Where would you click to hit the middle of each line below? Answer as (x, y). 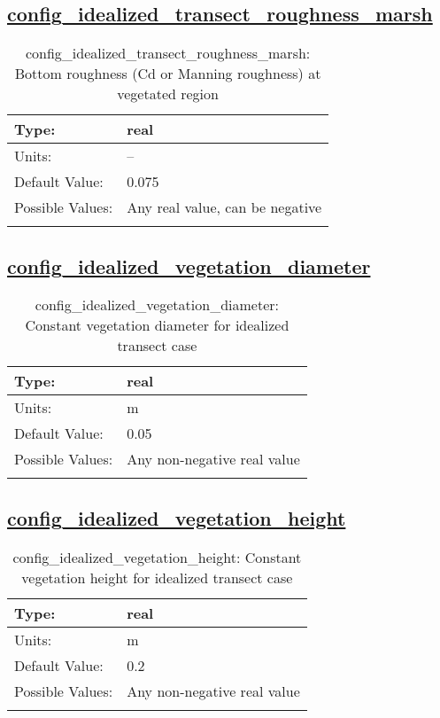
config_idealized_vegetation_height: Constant (157, 557)
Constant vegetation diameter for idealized (157, 325)
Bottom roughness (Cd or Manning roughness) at (168, 74)
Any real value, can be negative (224, 207)
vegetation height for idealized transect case (157, 577)
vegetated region (168, 94)
